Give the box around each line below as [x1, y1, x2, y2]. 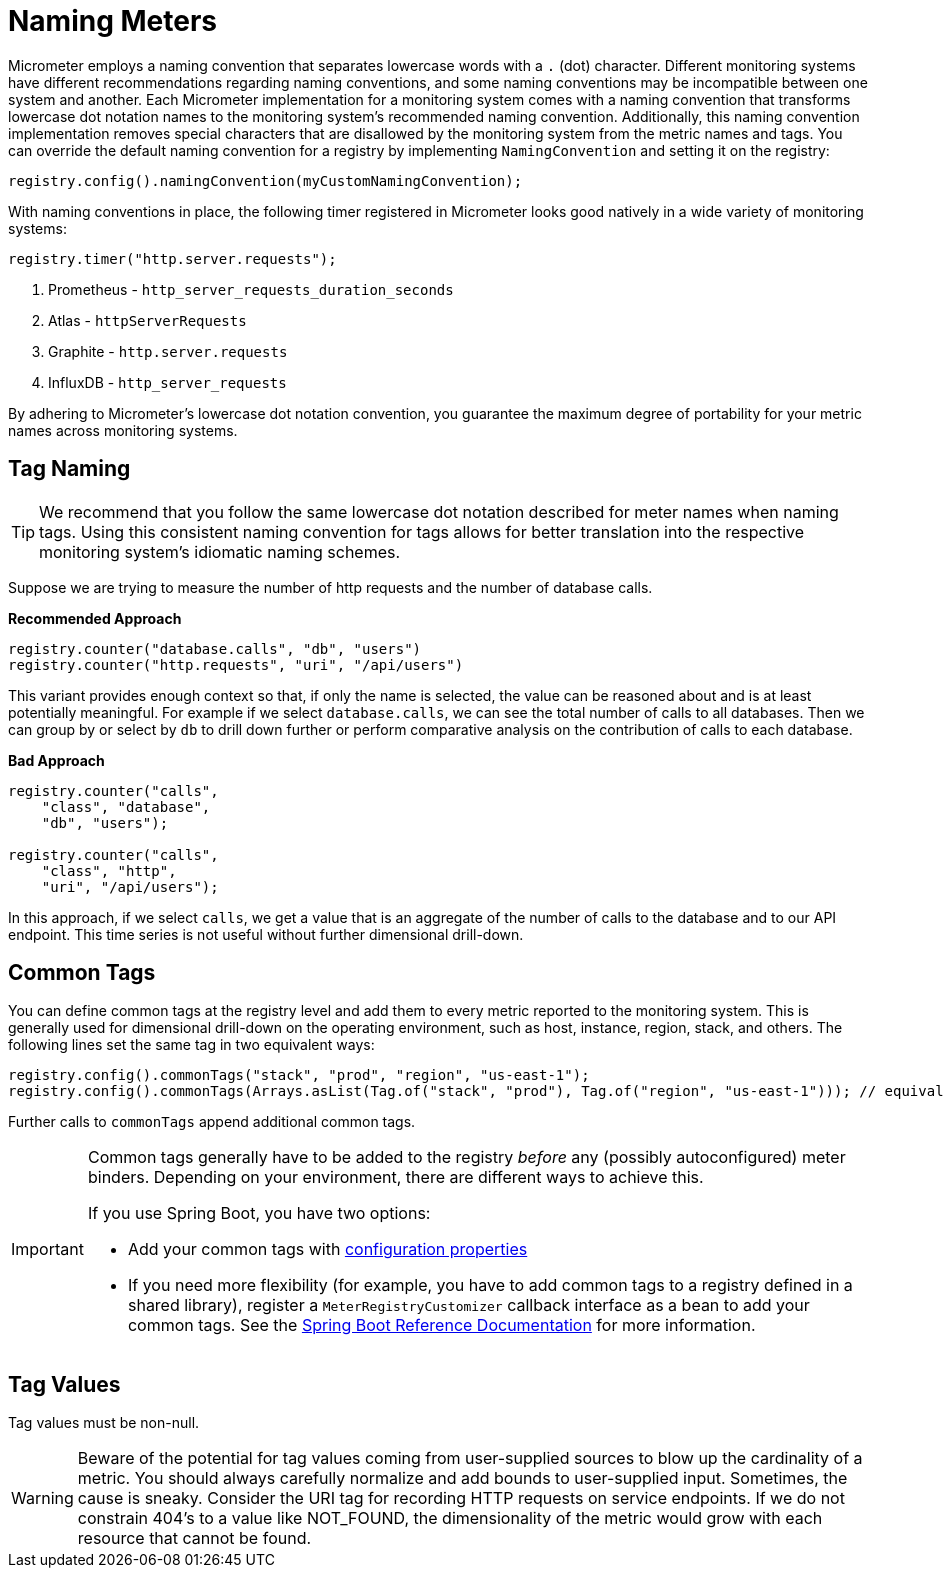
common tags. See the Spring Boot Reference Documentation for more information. [127, 1315, 756, 1336]
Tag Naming [8, 456, 131, 482]
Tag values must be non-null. [8, 1414, 200, 1432]
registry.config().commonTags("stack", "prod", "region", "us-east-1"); [8, 1067, 590, 1084]
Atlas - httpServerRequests [48, 311, 247, 329]
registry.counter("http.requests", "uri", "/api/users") [8, 656, 464, 673]
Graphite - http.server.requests [48, 342, 288, 360]
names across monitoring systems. [8, 421, 238, 439]
